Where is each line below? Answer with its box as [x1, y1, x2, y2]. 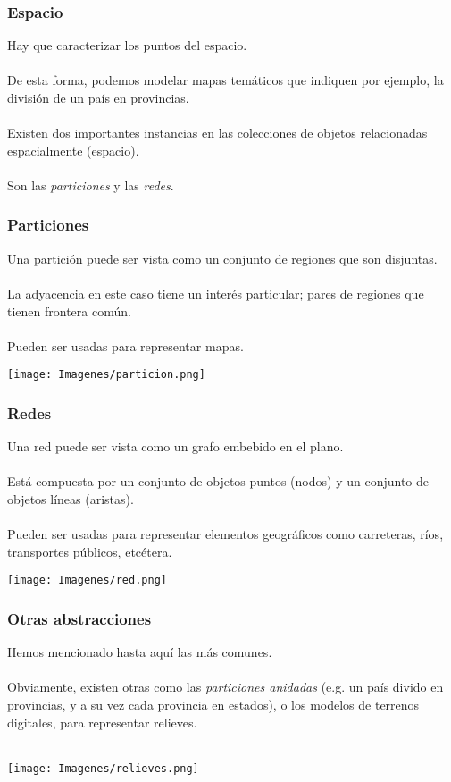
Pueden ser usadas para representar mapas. [7, 336, 244, 355]
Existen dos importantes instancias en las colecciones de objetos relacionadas [7, 123, 428, 142]
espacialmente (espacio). [7, 140, 139, 159]
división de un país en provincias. [7, 88, 189, 106]
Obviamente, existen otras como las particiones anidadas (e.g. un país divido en [7, 677, 444, 696]
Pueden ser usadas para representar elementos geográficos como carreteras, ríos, [7, 525, 444, 543]
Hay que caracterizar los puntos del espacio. [7, 36, 247, 55]
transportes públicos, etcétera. [7, 542, 172, 560]
